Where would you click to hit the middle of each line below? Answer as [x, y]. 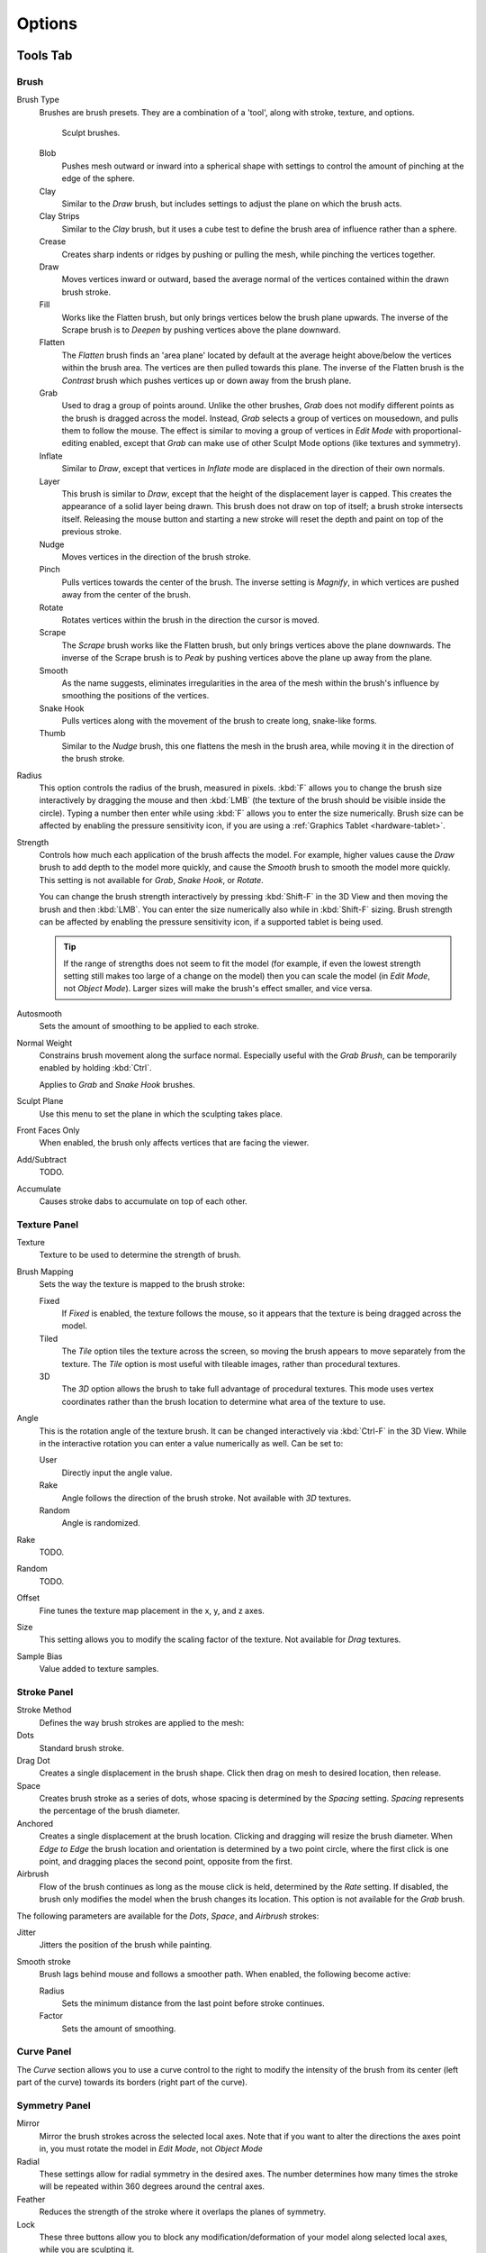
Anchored [35, 1823]
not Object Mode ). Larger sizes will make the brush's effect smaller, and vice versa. [218, 989]
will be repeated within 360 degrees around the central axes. [152, 2186]
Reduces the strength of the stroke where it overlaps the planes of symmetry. [183, 2212]
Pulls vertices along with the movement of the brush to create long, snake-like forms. [219, 721]
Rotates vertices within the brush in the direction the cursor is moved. [190, 620]
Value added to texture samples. [99, 1669]
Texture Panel [48, 1224]
